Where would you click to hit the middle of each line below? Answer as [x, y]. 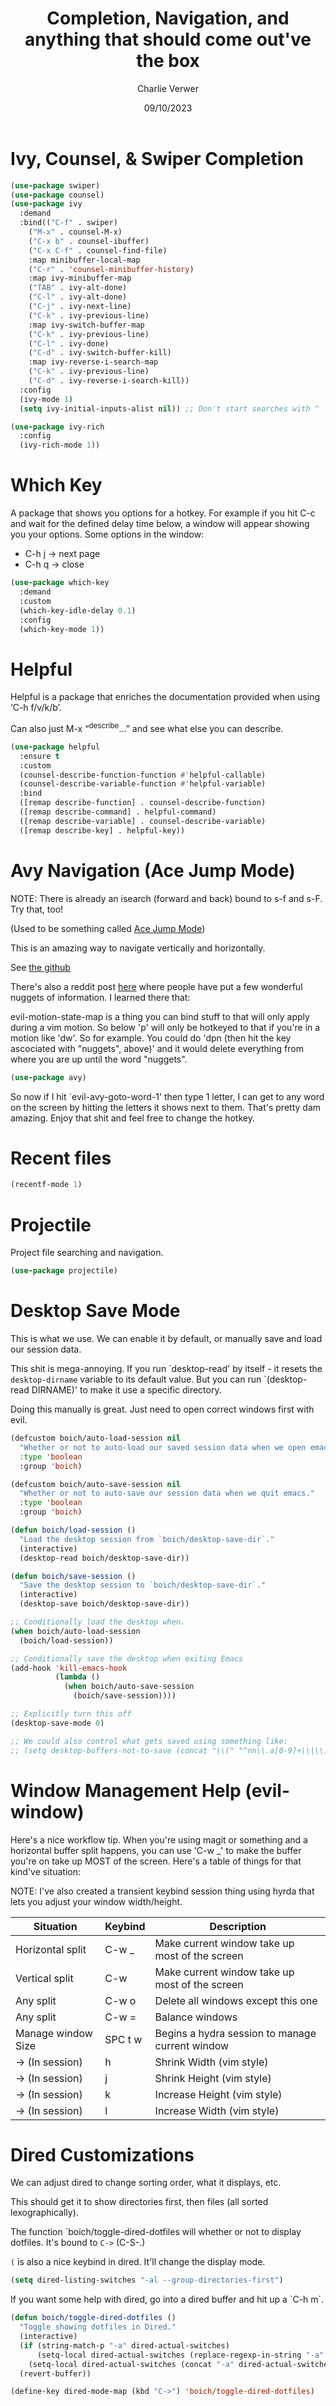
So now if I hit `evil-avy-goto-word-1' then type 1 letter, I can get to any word [167, 1096]
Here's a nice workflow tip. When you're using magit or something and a [159, 1839]
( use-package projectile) [64, 1271]
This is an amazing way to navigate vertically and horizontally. [138, 948]
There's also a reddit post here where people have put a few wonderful [156, 986]
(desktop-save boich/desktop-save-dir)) [104, 1604]
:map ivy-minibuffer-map [80, 278]
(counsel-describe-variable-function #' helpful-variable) [143, 784]
